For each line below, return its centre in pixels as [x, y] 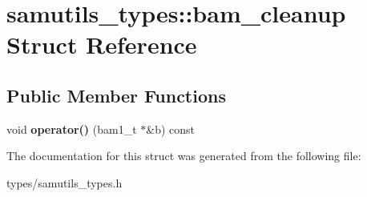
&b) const [171, 129]
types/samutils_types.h [65, 182]
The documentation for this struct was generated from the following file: [184, 156]
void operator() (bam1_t [72, 129]
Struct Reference [102, 44]
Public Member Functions [116, 95]
